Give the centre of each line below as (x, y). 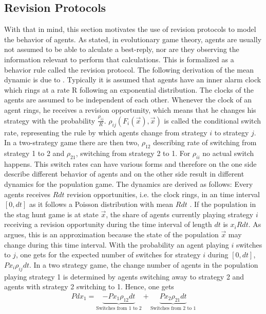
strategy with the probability (50, 120)
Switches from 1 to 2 (119, 309)
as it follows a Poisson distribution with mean (101, 204)
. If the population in (223, 204)
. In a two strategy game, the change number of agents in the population (144, 264)
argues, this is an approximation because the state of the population (111, 234)
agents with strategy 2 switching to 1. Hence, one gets (89, 286)
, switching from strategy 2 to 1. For (133, 153)
